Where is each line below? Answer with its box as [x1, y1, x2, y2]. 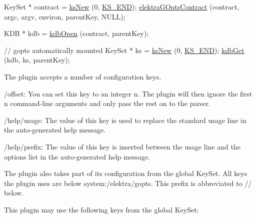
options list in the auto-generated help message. [4, 151, 150, 161]
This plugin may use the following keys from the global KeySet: [4, 204, 199, 214]
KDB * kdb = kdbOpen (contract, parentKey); [4, 28, 149, 38]
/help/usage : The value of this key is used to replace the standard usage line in [4, 114, 246, 125]
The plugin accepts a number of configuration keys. [4, 71, 161, 81]
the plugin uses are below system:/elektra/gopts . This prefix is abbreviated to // [4, 177, 252, 188]
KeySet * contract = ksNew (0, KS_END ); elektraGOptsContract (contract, [4, 1, 239, 11]
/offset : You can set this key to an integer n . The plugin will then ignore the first [4, 88, 252, 98]
